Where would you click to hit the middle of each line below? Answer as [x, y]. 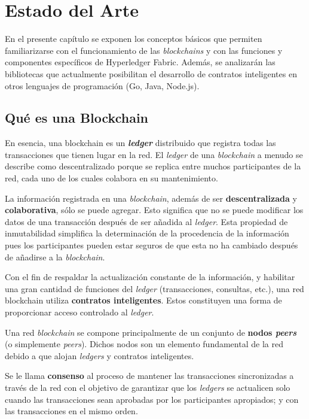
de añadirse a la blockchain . [55, 256]
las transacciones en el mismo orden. [71, 411]
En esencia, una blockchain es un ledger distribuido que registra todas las [140, 143]
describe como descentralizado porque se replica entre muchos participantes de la [153, 166]
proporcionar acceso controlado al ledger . [79, 312]
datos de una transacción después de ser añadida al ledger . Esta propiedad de [146, 221]
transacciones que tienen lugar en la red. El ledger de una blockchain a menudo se [154, 154]
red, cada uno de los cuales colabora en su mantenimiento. [111, 178]
